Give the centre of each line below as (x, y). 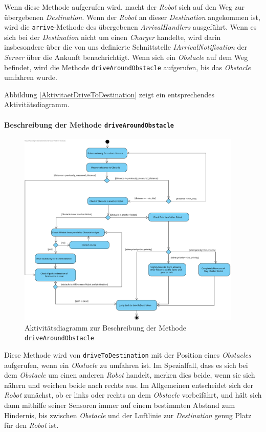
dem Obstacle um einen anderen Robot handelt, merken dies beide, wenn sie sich (130, 375)
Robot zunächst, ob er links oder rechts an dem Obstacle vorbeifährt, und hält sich (133, 395)
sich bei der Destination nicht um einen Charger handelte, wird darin (113, 37)
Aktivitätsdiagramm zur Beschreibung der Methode (105, 327)
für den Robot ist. (31, 425)
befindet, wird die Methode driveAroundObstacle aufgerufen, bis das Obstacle (127, 67)
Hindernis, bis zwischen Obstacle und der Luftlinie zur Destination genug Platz (128, 415)
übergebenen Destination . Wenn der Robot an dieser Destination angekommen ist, (132, 17)
